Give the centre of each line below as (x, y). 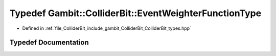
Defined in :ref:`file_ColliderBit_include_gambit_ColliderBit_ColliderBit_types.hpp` (107, 28)
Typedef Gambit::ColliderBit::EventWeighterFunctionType (135, 13)
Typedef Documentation (49, 43)
